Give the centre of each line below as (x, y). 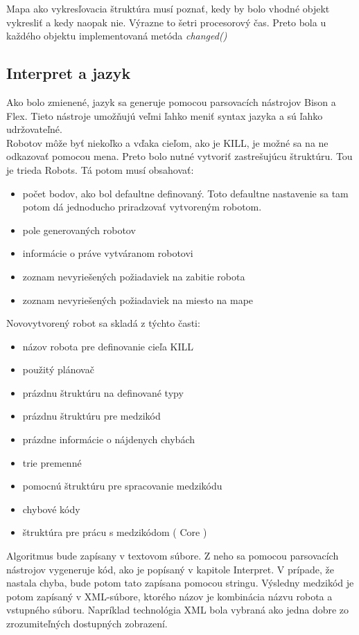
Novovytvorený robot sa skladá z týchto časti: (103, 323)
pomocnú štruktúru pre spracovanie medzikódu (122, 486)
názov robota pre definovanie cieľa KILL (108, 346)
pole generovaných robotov (79, 230)
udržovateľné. (34, 129)
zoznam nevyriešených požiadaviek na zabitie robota (134, 276)
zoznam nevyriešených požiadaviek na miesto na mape (138, 299)
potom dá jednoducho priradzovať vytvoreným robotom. (142, 207)
